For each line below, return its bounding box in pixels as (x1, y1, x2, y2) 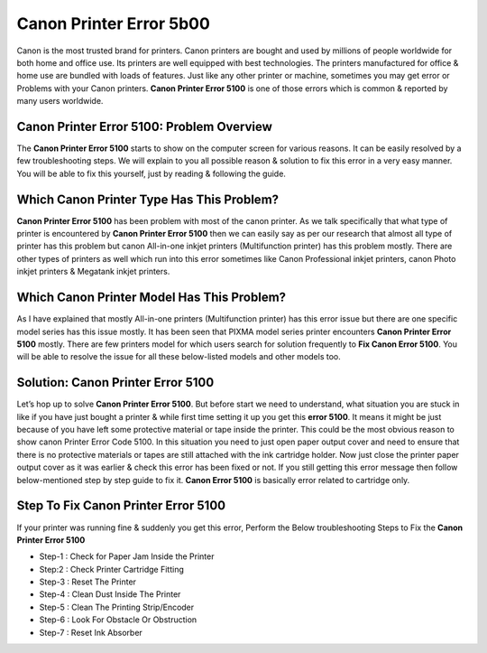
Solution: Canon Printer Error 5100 (16, 375, 215, 390)
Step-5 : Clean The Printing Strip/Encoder (39, 602, 195, 612)
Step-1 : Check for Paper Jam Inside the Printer (39, 551, 215, 562)
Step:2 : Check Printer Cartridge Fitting (39, 564, 185, 574)
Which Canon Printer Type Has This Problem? (16, 191, 280, 207)
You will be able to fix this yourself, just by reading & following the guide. (16, 168, 286, 179)
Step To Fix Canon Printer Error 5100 (16, 498, 225, 514)
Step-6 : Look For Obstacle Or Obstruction (39, 614, 198, 625)
